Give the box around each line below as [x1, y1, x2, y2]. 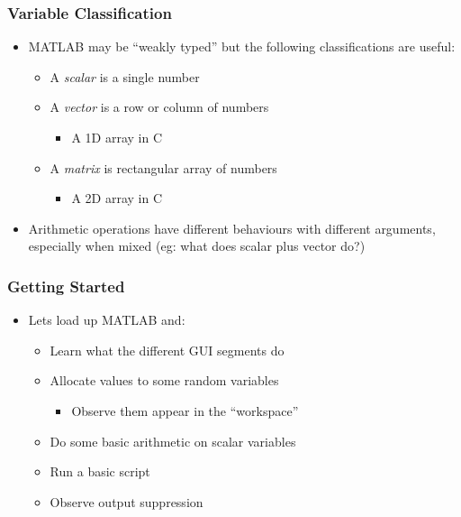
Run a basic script [50, 462, 150, 481]
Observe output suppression [50, 492, 203, 511]
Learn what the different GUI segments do [50, 340, 285, 359]
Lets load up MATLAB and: [28, 310, 185, 329]
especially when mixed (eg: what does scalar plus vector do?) [28, 236, 366, 255]
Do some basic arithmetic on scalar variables [50, 431, 296, 450]
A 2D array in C [71, 189, 162, 208]
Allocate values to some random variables [50, 371, 279, 390]
